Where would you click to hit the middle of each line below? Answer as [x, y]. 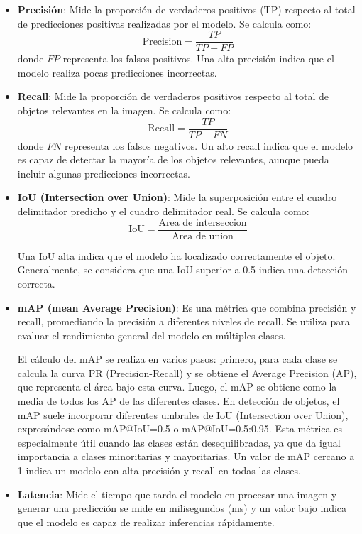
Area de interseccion [203, 223]
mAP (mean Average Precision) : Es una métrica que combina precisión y [187, 307]
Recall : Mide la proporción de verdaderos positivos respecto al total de [173, 96]
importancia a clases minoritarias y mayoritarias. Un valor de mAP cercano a [186, 456]
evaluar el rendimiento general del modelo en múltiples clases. [152, 335]
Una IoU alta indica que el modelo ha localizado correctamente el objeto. [176, 255]
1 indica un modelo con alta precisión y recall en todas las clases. [159, 470]
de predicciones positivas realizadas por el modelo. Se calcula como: [164, 23]
